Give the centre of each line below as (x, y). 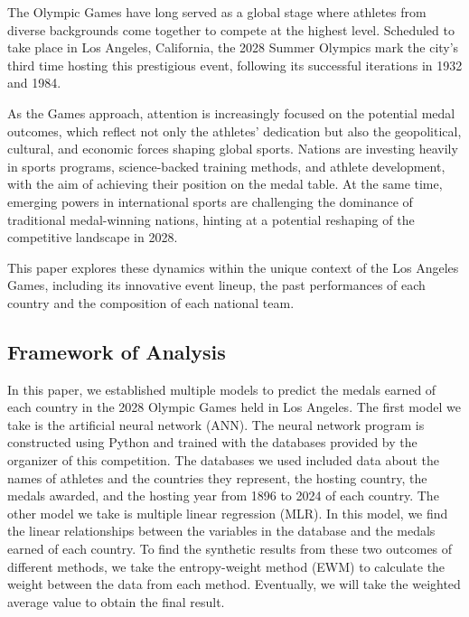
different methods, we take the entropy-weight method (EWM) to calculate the (226, 566)
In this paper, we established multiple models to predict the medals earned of (222, 389)
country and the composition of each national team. (151, 302)
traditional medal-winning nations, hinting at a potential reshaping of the (211, 219)
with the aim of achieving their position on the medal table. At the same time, (225, 184)
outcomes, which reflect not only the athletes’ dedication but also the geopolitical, (234, 131)
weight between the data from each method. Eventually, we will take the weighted (234, 584)
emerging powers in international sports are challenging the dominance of (210, 201)
